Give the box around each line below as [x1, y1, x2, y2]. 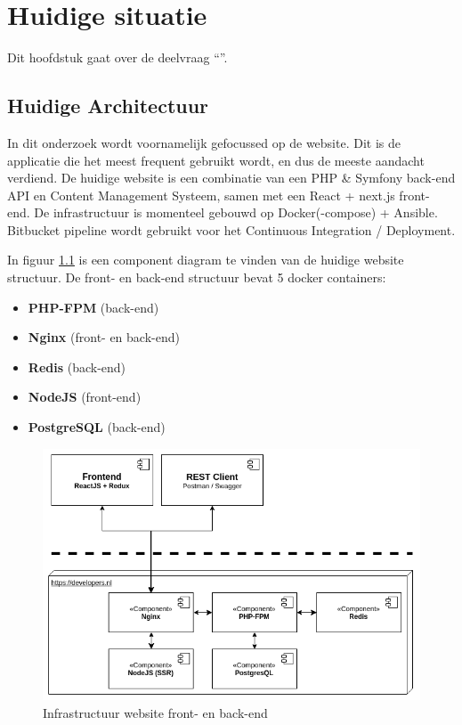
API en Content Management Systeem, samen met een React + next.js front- [7, 185, 430, 204]
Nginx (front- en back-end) [28, 328, 180, 346]
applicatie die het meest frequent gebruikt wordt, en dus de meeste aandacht [7, 151, 425, 169]
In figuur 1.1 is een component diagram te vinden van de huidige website [7, 250, 404, 269]
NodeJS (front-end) [28, 387, 142, 406]
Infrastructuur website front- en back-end [43, 703, 268, 721]
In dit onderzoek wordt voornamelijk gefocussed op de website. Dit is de [7, 133, 401, 151]
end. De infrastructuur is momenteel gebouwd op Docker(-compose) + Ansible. [7, 203, 438, 222]
